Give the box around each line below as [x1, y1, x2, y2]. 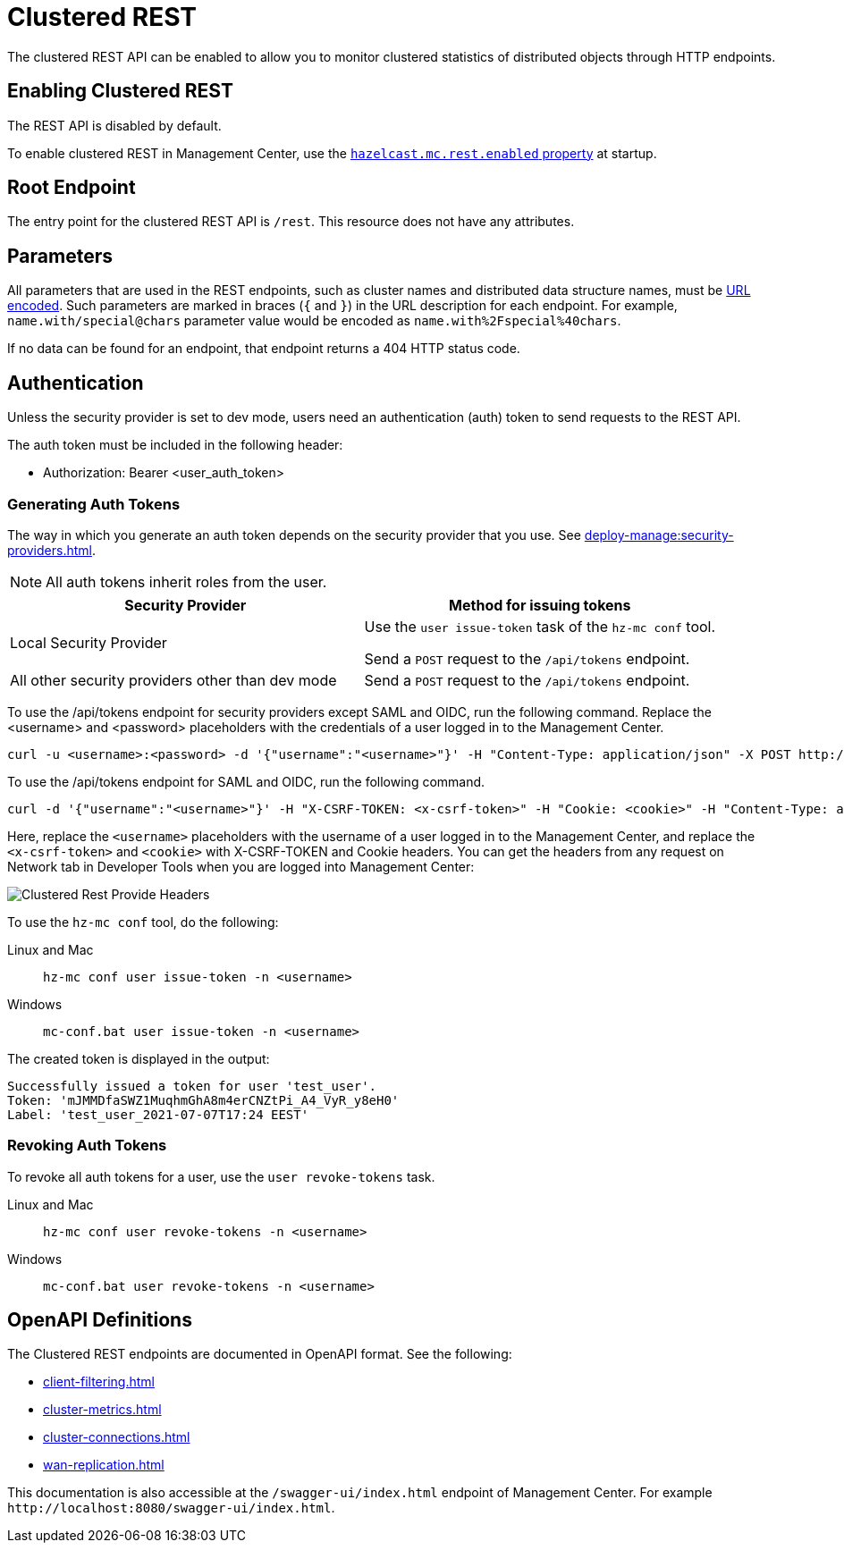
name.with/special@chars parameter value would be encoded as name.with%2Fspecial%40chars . [7, 313, 621, 329]
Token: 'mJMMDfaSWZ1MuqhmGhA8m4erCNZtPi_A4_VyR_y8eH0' [7, 1092, 400, 1108]
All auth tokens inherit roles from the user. [46, 572, 327, 591]
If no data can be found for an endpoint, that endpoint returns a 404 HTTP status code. [7, 341, 520, 357]
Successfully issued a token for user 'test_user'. [7, 1078, 377, 1093]
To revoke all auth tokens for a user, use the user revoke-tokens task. [7, 1168, 435, 1184]
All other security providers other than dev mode [10, 670, 337, 689]
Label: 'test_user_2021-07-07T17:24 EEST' [7, 1107, 309, 1122]
